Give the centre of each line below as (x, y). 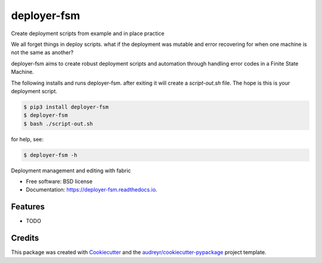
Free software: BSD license (59, 181)
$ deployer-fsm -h (50, 155)
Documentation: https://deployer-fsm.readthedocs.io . (92, 190)
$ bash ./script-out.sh (58, 123)
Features (28, 207)
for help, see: (27, 139)
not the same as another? (42, 52)
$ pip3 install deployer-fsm (66, 107)
